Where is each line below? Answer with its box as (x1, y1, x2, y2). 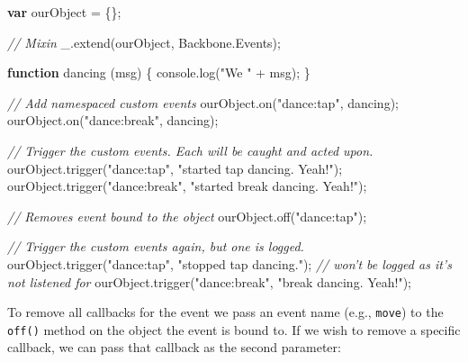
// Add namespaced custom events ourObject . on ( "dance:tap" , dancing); (7, 93, 399, 112)
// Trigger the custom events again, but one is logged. (7, 237, 304, 256)
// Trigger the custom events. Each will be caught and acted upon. (7, 140, 373, 159)
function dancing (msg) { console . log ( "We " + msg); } (7, 63, 310, 82)
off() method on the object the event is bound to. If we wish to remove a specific (7, 320, 461, 339)
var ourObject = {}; (7, 3, 121, 21)
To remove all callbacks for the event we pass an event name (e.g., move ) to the (7, 303, 444, 321)
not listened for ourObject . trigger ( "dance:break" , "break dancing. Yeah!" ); (7, 272, 411, 291)
